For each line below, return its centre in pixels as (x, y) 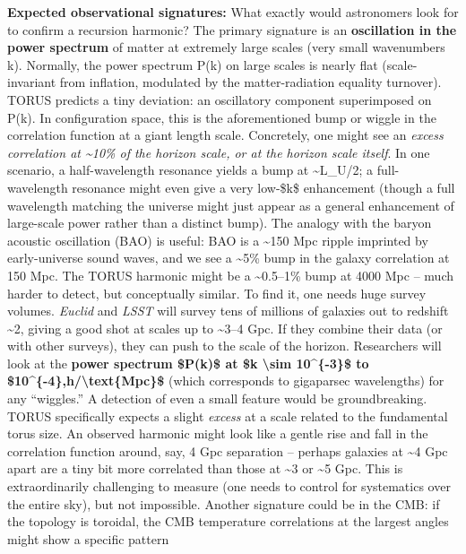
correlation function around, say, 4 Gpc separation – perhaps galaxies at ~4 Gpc (228, 450)
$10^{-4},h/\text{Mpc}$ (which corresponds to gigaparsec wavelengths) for (226, 381)
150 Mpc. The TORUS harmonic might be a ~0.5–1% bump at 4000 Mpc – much (230, 275)
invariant (32, 82)
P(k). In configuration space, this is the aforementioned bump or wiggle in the (222, 117)
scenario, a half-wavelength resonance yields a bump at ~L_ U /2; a (190, 170)
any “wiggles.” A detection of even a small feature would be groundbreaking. (217, 398)
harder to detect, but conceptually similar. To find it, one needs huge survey (217, 293)
